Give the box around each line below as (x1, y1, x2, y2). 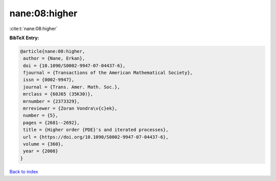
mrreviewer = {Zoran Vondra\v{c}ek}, (23, 106, 118, 112)
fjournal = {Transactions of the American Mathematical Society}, (23, 70, 193, 76)
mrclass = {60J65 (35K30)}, (23, 91, 94, 97)
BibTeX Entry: (9, 35, 39, 41)
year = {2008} (23, 148, 58, 154)
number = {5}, (23, 113, 58, 118)
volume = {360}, (23, 141, 64, 147)
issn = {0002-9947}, (23, 77, 75, 83)
